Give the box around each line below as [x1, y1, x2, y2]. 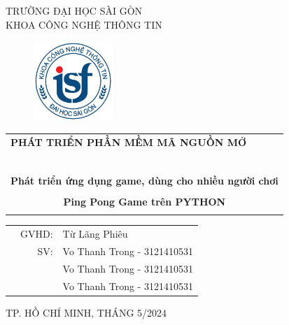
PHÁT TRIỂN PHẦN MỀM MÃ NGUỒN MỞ [10, 134, 247, 149]
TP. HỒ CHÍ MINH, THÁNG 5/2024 [6, 305, 167, 319]
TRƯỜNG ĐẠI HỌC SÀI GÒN [6, 3, 143, 17]
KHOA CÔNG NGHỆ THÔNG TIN [6, 17, 162, 31]
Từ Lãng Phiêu [62, 226, 128, 241]
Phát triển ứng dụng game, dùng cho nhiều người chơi [10, 173, 279, 187]
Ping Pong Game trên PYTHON [63, 194, 226, 208]
